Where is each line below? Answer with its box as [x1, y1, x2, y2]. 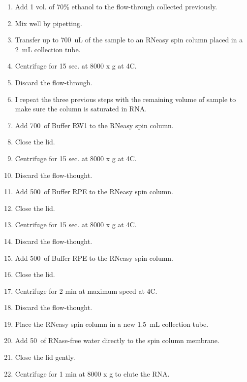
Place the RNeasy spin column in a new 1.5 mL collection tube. [15, 318, 209, 329]
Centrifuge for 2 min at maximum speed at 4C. [15, 285, 157, 296]
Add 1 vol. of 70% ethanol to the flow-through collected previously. [15, 1, 217, 11]
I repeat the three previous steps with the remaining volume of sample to [15, 94, 236, 104]
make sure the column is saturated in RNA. [15, 104, 147, 114]
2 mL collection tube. [15, 44, 81, 54]
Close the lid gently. [15, 352, 75, 362]
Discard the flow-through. [15, 77, 93, 87]
